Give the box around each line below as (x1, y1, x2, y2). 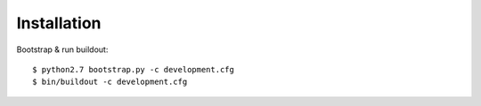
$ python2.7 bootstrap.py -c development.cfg (32, 64, 235, 74)
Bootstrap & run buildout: (16, 44, 109, 55)
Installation (16, 13, 102, 33)
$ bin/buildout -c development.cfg (32, 77, 188, 87)
